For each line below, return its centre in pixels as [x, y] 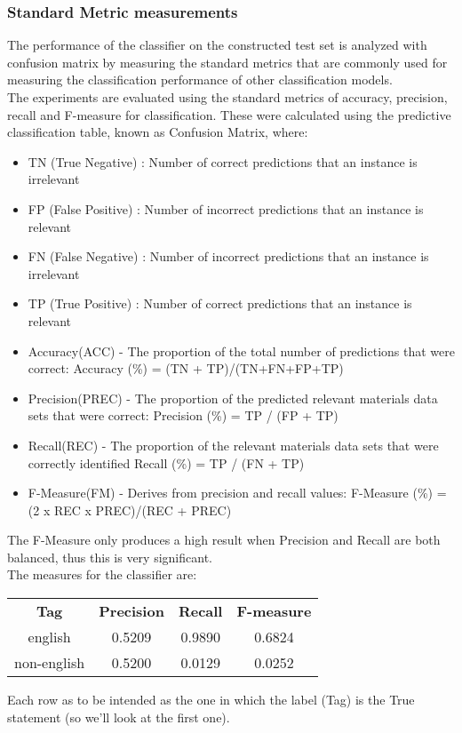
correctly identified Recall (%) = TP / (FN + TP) [166, 462]
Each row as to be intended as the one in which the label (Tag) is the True [211, 700]
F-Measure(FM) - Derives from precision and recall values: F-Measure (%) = [237, 493]
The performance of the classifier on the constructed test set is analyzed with [217, 45]
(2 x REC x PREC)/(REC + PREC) [130, 510]
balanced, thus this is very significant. [110, 557]
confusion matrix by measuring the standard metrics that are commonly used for [227, 62]
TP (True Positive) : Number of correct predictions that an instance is [220, 303]
